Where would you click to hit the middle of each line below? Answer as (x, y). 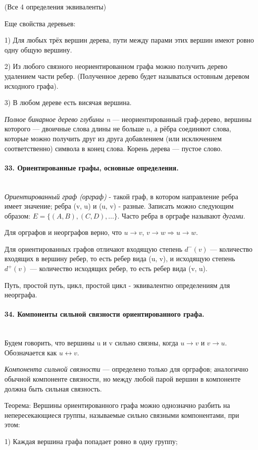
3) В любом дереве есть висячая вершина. (68, 102)
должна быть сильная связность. (53, 388)
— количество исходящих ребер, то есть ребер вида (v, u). (119, 268)
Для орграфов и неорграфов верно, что (63, 232)
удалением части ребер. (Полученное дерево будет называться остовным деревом (127, 76)
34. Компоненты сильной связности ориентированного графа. (104, 314)
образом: (18, 215)
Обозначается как (31, 352)
